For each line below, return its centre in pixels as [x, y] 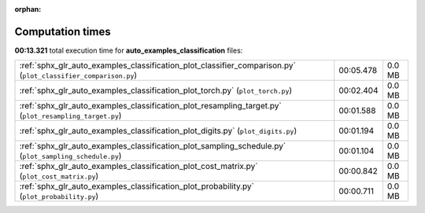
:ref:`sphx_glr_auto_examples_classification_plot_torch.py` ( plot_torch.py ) [156, 90]
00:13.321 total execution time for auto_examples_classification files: [129, 50]
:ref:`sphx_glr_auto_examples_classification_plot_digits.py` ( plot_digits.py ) [158, 131]
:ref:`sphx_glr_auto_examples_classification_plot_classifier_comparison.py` [158, 65]
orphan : [28, 9]
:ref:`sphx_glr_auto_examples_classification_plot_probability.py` [137, 186]
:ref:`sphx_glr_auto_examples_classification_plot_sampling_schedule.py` [153, 146]
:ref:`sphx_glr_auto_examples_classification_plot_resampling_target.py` [151, 106]
